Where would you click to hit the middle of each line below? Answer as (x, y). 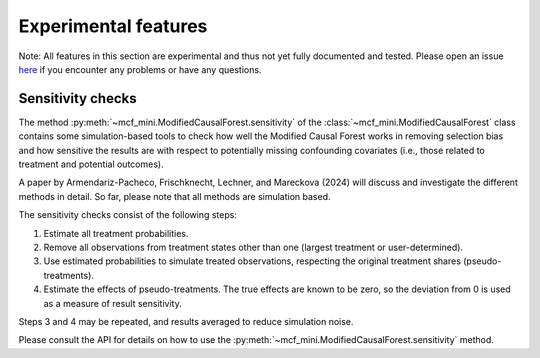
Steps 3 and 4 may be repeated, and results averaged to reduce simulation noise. (186, 321)
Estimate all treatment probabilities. (116, 233)
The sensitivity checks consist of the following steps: (127, 215)
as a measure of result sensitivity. (112, 303)
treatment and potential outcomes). (91, 164)
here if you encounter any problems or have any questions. (140, 69)
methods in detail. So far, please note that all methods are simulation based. (174, 196)
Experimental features (113, 26)
